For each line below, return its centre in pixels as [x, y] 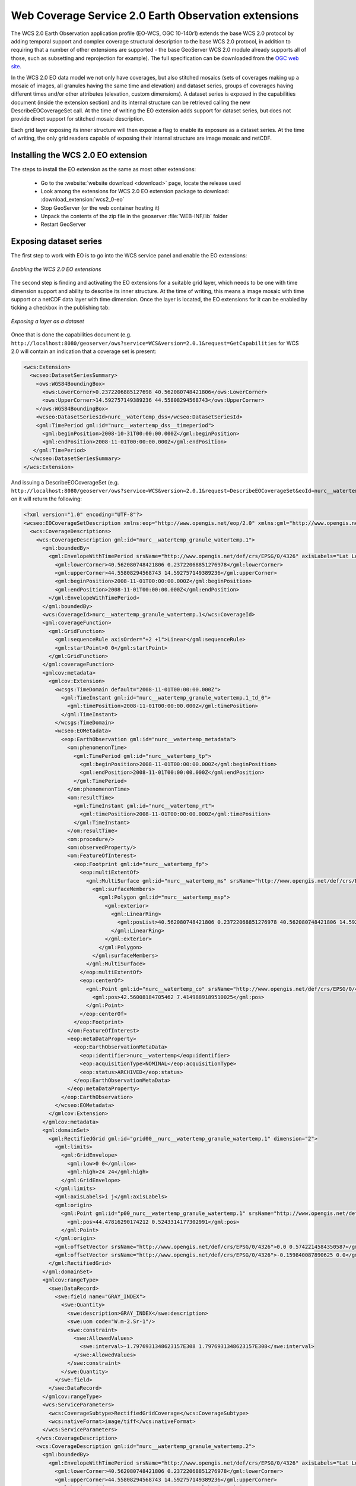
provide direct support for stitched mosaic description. [78, 119]
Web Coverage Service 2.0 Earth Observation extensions [155, 15]
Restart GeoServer [63, 224]
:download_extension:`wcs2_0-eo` [82, 200]
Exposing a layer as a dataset [47, 321]
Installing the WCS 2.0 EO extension [79, 155]
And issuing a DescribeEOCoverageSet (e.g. [65, 482]
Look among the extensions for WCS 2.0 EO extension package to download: [135, 191]
